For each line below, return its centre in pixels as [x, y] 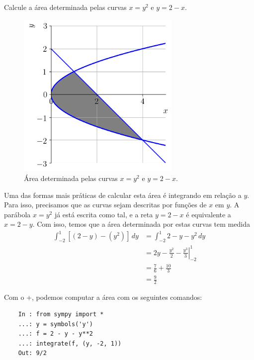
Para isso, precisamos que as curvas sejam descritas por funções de [105, 205]
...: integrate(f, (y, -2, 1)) [70, 343]
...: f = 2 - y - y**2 [55, 334]
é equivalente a [209, 214]
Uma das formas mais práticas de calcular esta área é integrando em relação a [123, 195]
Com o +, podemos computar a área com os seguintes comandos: [103, 297]
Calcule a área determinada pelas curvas [65, 7]
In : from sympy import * [61, 314]
